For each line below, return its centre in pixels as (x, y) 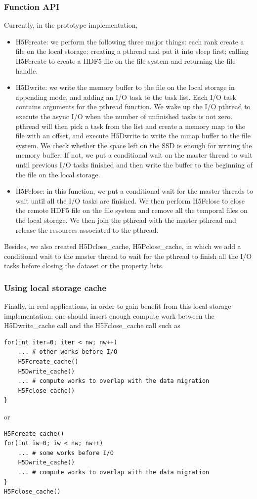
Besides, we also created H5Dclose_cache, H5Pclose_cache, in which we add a (123, 246)
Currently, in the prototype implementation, (71, 25)
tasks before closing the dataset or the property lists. (84, 266)
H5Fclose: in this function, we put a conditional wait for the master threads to (134, 191)
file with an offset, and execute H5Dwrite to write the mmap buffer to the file (133, 136)
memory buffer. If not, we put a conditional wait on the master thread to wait (134, 155)
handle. (27, 70)
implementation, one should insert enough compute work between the (109, 315)
